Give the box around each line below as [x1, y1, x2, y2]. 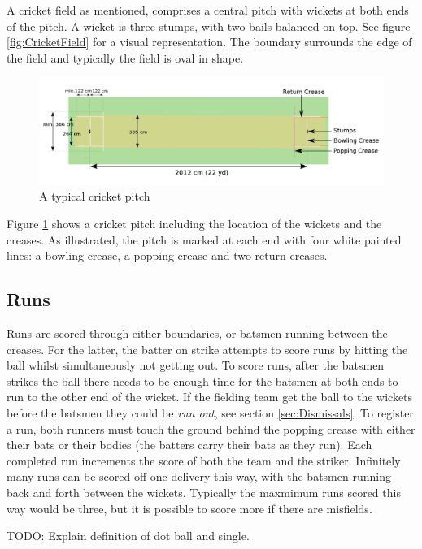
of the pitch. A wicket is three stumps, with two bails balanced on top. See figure [7, 17, 411, 34]
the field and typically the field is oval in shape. [7, 49, 244, 66]
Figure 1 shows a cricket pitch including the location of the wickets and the [7, 215, 382, 232]
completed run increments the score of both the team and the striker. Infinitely [7, 452, 401, 469]
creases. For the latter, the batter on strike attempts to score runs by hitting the [7, 340, 408, 357]
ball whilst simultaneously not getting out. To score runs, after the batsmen [7, 357, 385, 374]
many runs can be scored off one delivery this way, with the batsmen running [7, 468, 391, 485]
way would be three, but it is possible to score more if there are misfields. [7, 499, 372, 517]
